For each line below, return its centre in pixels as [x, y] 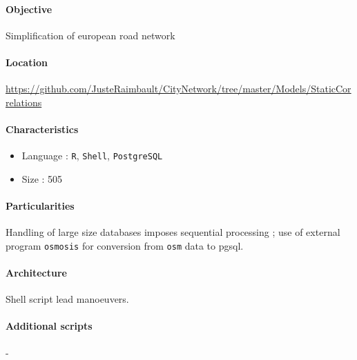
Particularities [40, 206]
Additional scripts [49, 326]
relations [24, 102]
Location [27, 62]
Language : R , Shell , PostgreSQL [92, 156]
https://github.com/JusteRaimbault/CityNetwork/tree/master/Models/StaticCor [178, 89]
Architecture [36, 273]
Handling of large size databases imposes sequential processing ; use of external [173, 232]
